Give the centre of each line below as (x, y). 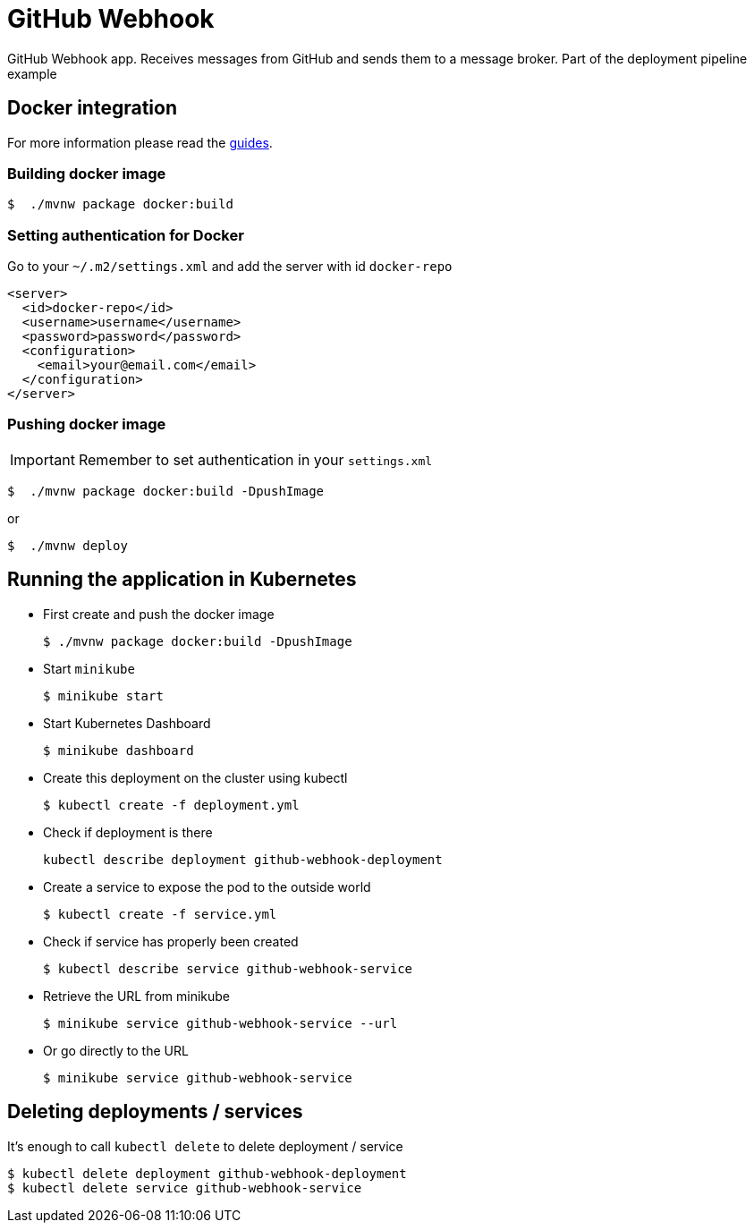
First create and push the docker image (159, 614)
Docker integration (92, 108)
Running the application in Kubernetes (182, 580)
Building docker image (87, 173)
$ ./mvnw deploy (68, 545)
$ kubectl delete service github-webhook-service (185, 1188)
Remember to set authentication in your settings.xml (255, 459)
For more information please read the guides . (140, 142)
